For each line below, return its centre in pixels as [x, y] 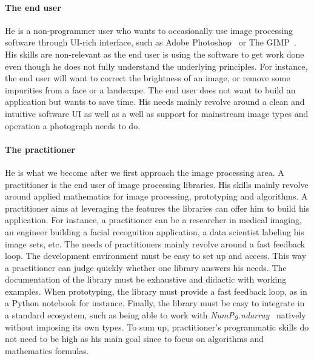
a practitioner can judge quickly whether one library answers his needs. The [146, 267]
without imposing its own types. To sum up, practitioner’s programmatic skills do [157, 327]
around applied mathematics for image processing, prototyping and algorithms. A [156, 196]
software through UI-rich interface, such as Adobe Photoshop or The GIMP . [151, 42]
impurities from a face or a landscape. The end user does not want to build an [150, 89]
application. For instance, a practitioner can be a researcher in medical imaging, [153, 220]
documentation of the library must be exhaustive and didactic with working [146, 279]
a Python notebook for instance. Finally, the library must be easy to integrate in [155, 303]
